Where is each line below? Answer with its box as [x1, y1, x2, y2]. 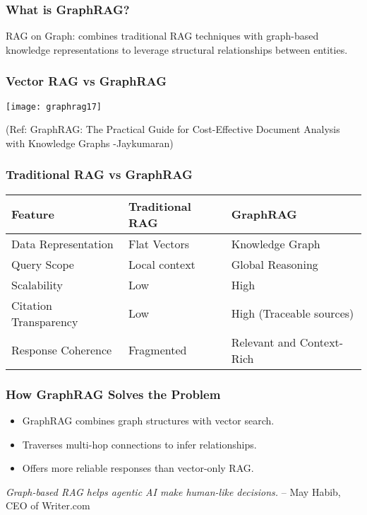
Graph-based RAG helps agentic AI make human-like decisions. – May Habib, [6, 484, 341, 499]
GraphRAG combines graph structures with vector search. [22, 412, 275, 427]
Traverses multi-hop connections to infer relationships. [22, 436, 257, 451]
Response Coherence [11, 342, 112, 359]
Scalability [11, 276, 63, 293]
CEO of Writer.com [6, 498, 90, 513]
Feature [11, 206, 54, 223]
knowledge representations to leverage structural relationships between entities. [6, 42, 348, 57]
